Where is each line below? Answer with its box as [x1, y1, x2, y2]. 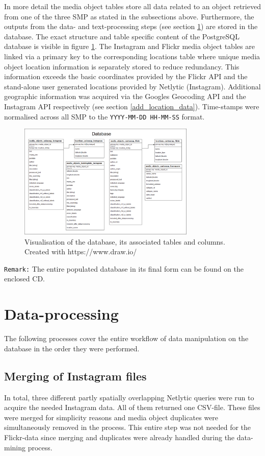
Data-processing [4, 303, 119, 324]
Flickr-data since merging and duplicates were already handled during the [4, 431, 235, 442]
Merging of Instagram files [4, 368, 147, 383]
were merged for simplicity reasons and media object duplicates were [4, 412, 219, 422]
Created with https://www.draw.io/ [24, 246, 137, 257]
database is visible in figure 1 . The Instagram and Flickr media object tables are [4, 41, 255, 52]
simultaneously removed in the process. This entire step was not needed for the [4, 422, 251, 433]
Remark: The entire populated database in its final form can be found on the [4, 263, 244, 274]
